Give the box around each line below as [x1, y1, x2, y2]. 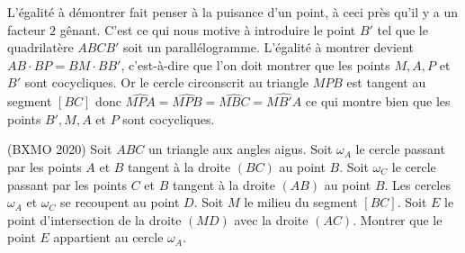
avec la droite [234, 210, 309, 229]
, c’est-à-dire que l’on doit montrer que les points [121, 55, 390, 74]
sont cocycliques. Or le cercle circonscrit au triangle [24, 73, 309, 92]
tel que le [377, 20, 428, 39]
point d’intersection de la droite [7, 210, 182, 229]
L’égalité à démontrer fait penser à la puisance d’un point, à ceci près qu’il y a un [7, 3, 459, 21]
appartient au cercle [53, 228, 164, 247]
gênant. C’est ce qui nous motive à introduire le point [59, 20, 356, 39]
